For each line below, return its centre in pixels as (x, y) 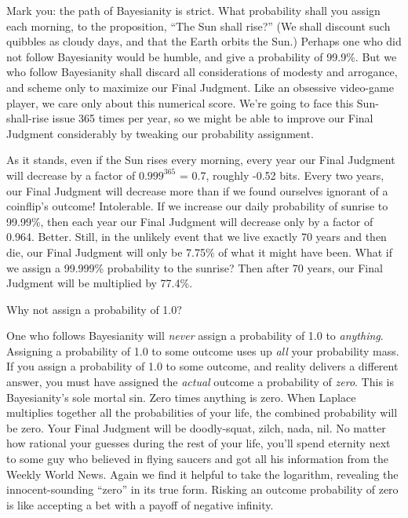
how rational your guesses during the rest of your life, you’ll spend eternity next (199, 443)
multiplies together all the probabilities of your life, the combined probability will (202, 412)
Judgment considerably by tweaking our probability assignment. (160, 133)
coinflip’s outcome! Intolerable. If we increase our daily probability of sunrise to (197, 206)
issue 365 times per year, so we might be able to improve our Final (213, 118)
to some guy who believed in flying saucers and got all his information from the (197, 459)
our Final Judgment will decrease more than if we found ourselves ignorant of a (197, 190)
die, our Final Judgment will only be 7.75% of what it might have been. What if (200, 252)
